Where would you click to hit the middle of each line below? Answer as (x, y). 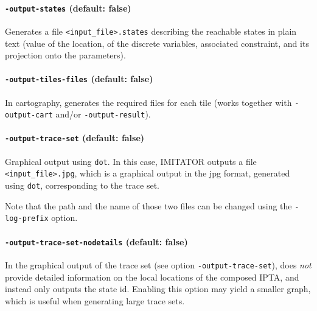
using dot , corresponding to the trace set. (82, 185)
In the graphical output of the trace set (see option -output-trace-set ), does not (158, 264)
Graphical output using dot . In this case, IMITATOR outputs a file (131, 161)
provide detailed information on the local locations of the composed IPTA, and (152, 277)
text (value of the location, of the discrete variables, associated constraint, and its (157, 43)
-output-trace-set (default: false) (75, 138)
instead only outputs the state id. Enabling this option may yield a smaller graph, (158, 289)
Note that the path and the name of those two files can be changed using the (148, 205)
